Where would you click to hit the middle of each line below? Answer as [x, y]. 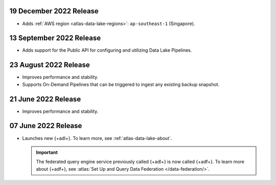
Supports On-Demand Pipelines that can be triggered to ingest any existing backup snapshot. [121, 84]
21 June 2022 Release [45, 99]
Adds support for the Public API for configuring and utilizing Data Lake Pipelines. [107, 50]
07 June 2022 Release [46, 126]
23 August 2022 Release [50, 65]
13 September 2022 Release [55, 38]
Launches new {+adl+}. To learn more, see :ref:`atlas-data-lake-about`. [97, 138]
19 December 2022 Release [54, 11]
